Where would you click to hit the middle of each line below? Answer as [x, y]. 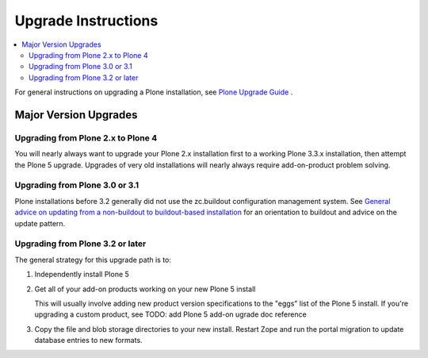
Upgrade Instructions [86, 21]
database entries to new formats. [88, 341]
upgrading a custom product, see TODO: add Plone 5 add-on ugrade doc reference [170, 314]
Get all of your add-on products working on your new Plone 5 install [145, 289]
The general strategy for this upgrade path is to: [93, 260]
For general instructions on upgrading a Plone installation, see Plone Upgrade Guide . [154, 92]
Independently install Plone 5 [82, 275]
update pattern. [40, 223]
